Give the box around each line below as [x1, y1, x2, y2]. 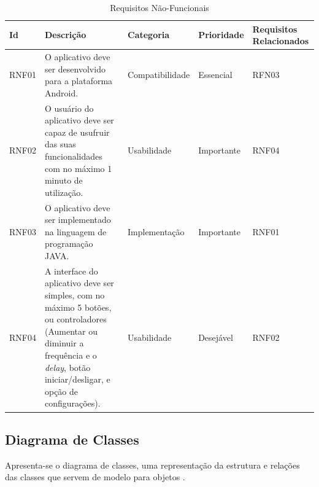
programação [44, 237, 93, 250]
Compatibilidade [128, 68, 190, 81]
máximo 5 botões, [44, 300, 112, 313]
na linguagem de [44, 225, 107, 238]
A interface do [44, 264, 98, 277]
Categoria [128, 28, 170, 41]
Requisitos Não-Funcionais [110, 1, 209, 14]
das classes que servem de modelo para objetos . [5, 470, 185, 483]
